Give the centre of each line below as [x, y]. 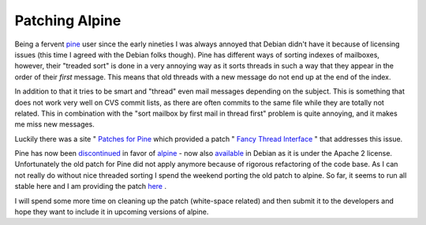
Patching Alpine [68, 20]
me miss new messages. [54, 124]
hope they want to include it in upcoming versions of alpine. [112, 212]
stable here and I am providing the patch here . [91, 186]
